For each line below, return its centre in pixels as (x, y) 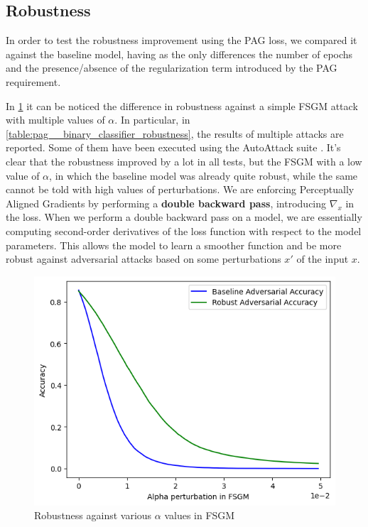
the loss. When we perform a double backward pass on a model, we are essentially (184, 217)
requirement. (33, 81)
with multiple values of (55, 120)
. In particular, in (152, 120)
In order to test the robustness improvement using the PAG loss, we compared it (182, 40)
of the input (323, 259)
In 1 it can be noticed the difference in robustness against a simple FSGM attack (182, 105)
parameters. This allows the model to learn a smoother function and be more (174, 245)
